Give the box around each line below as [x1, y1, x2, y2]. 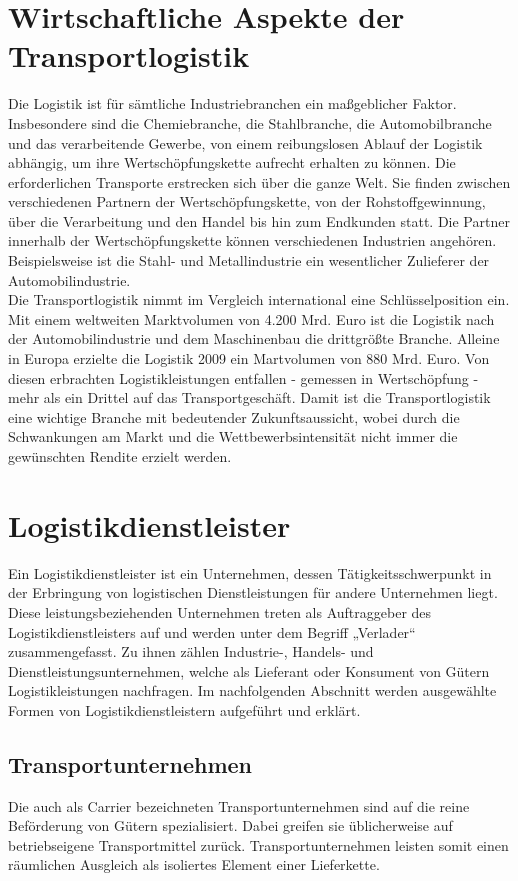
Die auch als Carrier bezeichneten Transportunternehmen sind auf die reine [8, 795, 470, 816]
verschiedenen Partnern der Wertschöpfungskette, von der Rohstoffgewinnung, [8, 191, 486, 212]
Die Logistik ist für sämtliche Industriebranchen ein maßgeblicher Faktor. [8, 93, 457, 114]
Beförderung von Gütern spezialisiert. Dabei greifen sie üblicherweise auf [8, 815, 453, 836]
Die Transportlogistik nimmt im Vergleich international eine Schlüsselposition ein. [8, 289, 510, 310]
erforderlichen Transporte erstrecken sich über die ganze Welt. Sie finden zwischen [8, 171, 511, 192]
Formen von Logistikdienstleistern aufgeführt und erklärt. [8, 699, 361, 720]
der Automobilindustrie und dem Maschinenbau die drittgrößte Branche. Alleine [8, 328, 500, 349]
